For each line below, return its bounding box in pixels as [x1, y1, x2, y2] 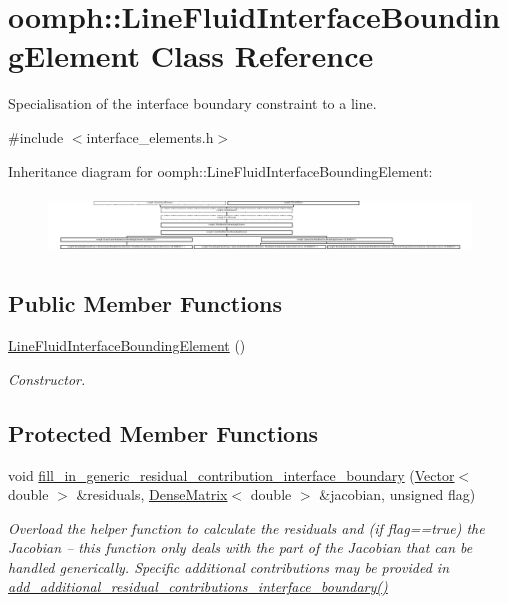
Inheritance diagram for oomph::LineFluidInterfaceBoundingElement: [8, 160, 433, 181]
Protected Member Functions [8, 417, 319, 448]
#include [8, 126, 64, 147]
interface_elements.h [86, 126, 214, 147]
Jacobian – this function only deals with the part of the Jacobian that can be [8, 537, 473, 558]
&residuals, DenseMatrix [76, 484, 228, 505]
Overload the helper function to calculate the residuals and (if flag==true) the [8, 517, 485, 538]
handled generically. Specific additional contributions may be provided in [8, 556, 450, 577]
